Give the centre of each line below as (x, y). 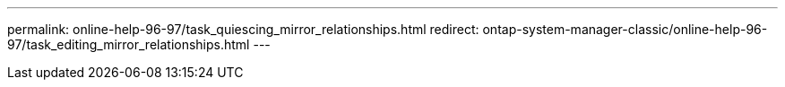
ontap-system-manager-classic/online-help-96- (625, 29)
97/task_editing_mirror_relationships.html (129, 44)
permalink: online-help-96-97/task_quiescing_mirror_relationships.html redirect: (243, 29)
